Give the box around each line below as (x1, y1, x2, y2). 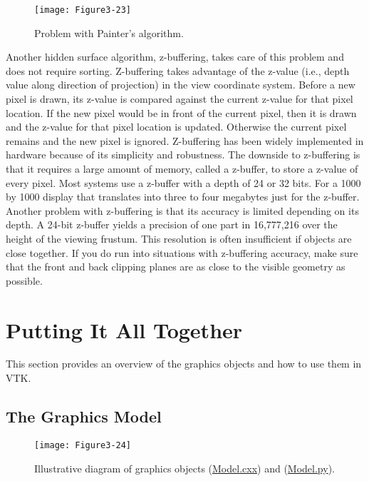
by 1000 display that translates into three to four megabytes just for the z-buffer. (6, 189, 360, 204)
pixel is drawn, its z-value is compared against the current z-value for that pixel (6, 91, 353, 106)
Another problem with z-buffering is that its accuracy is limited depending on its (6, 203, 359, 218)
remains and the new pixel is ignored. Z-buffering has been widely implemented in (6, 133, 364, 148)
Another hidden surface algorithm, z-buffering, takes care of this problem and (6, 49, 344, 64)
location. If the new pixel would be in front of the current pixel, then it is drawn (6, 105, 357, 120)
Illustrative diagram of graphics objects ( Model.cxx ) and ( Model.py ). (34, 460, 335, 475)
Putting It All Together (6, 315, 243, 344)
